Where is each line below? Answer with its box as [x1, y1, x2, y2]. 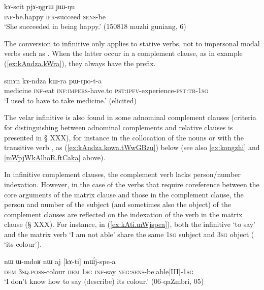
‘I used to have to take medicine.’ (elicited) [4, 95, 137, 105]
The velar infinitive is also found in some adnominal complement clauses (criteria [4, 112, 256, 123]
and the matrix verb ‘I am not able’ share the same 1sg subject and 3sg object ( [4, 228, 254, 239]
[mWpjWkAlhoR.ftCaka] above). [4, 152, 106, 162]
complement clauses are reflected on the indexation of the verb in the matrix [4, 209, 243, 219]
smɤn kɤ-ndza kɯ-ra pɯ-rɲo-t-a [4, 75, 102, 85]
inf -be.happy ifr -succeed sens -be [4, 11, 106, 21]
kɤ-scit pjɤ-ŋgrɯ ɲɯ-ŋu [4, 1, 75, 11]
